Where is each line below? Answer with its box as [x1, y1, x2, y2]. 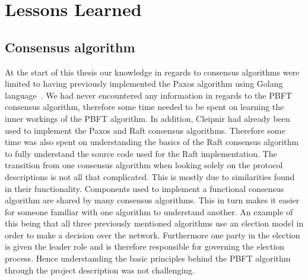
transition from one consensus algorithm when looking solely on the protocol [5, 159, 283, 171]
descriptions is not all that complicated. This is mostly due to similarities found [5, 170, 295, 183]
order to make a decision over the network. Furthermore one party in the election [5, 228, 300, 241]
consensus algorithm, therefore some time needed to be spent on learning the [5, 100, 284, 113]
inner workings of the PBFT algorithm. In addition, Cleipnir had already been [5, 112, 290, 124]
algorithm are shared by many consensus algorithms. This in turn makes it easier [5, 194, 300, 206]
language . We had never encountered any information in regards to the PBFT [5, 89, 292, 101]
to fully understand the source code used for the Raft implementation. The [5, 147, 277, 159]
